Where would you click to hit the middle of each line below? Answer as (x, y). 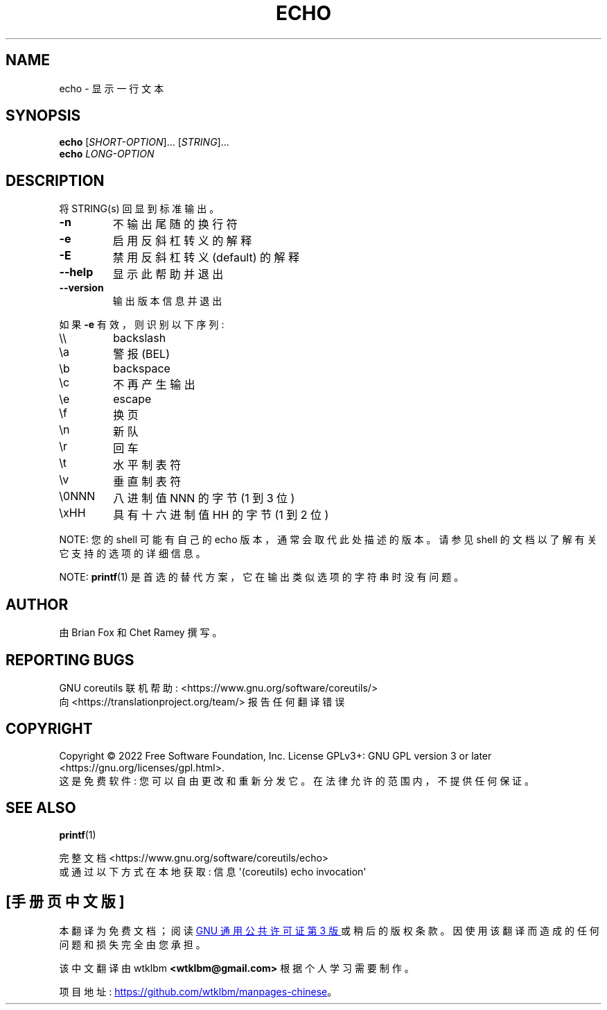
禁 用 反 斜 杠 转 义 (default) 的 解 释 (206, 258)
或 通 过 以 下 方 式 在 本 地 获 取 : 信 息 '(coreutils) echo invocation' (213, 871)
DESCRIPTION (55, 180)
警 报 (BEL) (141, 354)
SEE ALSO (41, 808)
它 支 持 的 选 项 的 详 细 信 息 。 (132, 554)
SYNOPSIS (43, 116)
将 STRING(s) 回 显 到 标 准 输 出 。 (139, 209)
